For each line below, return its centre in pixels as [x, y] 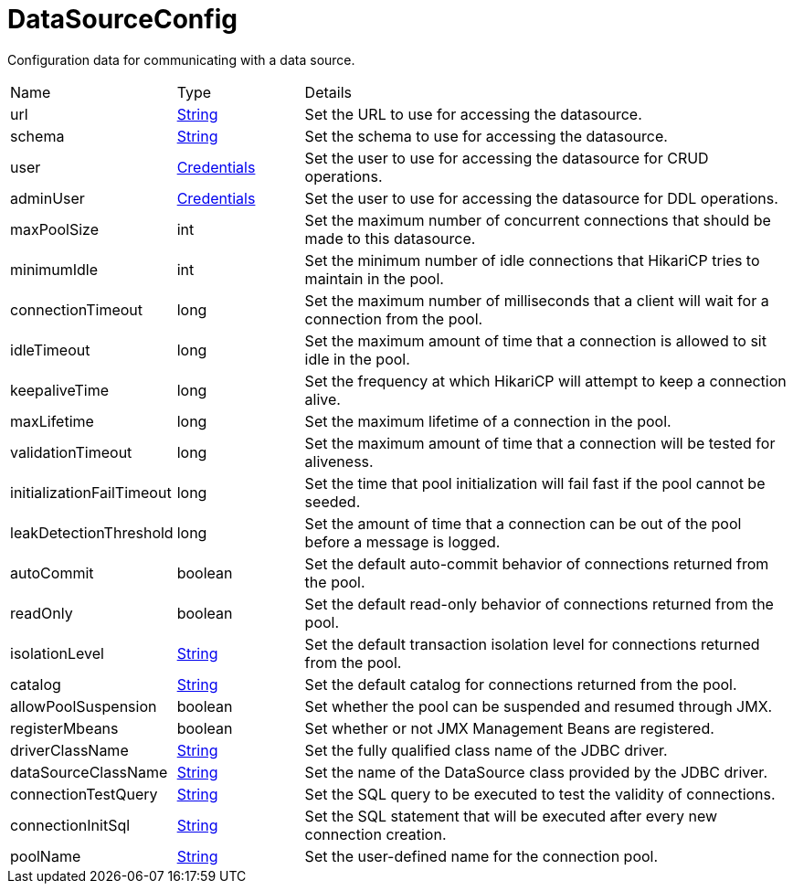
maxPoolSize [54, 229]
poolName [46, 856]
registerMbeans [64, 728]
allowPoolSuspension [84, 706]
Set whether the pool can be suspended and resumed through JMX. [539, 706]
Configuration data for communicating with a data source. [181, 59]
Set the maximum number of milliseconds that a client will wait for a [537, 300]
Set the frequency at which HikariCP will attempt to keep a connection [545, 381]
